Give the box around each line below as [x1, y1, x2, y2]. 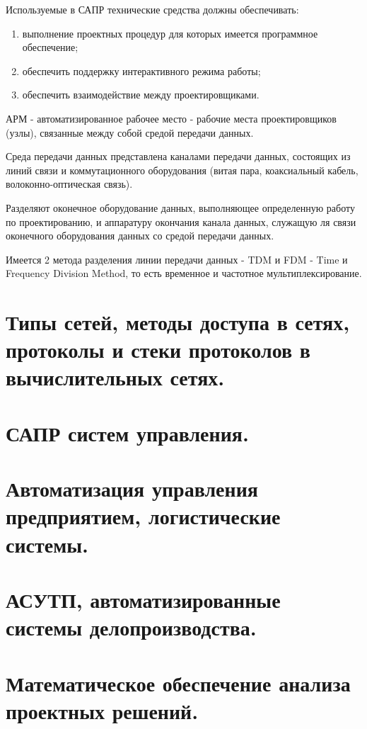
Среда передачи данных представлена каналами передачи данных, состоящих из [6, 149, 351, 164]
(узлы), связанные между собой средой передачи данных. [6, 125, 254, 140]
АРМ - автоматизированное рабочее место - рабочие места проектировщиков [6, 111, 337, 125]
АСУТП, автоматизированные [6, 584, 281, 614]
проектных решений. [6, 696, 199, 725]
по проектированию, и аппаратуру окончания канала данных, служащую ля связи [6, 214, 356, 229]
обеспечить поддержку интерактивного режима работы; [22, 63, 261, 78]
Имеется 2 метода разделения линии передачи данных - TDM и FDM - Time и [6, 252, 348, 266]
